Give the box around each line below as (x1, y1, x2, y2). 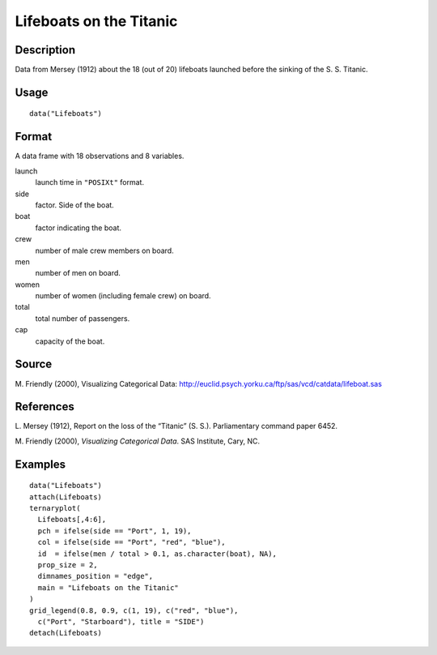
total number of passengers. (35, 313, 130, 323)
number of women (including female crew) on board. (35, 291, 211, 301)
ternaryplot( (29, 503, 81, 513)
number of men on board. (35, 268, 121, 278)
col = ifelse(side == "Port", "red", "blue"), (37, 537, 226, 547)
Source (15, 357, 53, 371)
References (15, 400, 74, 413)
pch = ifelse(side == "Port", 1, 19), (37, 526, 192, 535)
